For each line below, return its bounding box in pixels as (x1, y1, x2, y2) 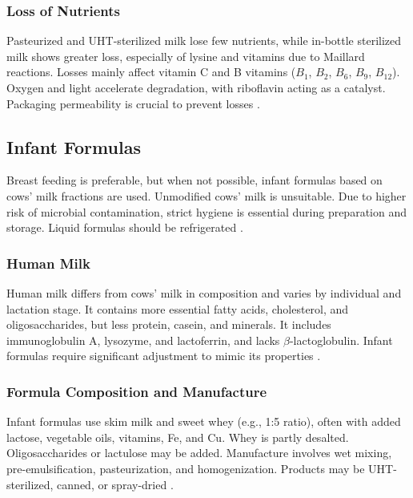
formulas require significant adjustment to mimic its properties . (6, 347, 321, 364)
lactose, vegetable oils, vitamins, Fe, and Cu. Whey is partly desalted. (6, 428, 349, 445)
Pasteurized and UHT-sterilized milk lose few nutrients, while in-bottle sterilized (6, 32, 402, 49)
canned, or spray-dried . (57, 476, 174, 492)
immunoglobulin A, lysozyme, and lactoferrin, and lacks (6, 331, 280, 348)
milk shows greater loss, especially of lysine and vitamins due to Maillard (6, 47, 365, 64)
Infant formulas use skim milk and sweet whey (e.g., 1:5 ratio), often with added (6, 413, 401, 430)
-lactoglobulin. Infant (289, 331, 393, 348)
